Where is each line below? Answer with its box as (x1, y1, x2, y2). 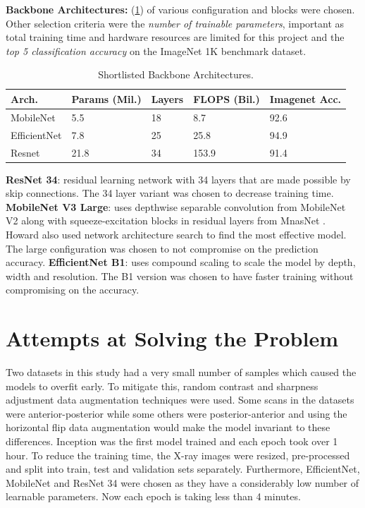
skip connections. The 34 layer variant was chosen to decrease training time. (6, 186, 334, 200)
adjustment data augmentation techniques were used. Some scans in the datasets (6, 392, 354, 407)
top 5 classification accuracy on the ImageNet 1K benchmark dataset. (6, 43, 307, 58)
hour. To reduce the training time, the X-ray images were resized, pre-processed (6, 447, 350, 462)
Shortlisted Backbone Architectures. (98, 67, 254, 82)
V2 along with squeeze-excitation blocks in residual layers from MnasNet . (6, 213, 326, 228)
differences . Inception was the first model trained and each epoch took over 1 (6, 434, 338, 449)
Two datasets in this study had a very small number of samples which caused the (6, 365, 357, 380)
